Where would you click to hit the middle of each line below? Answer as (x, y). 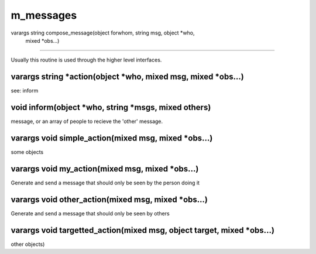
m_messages (44, 15)
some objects (27, 152)
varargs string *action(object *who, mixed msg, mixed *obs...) (127, 77)
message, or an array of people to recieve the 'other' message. (87, 121)
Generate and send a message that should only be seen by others (90, 213)
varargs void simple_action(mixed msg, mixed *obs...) (112, 138)
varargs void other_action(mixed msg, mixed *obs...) (109, 199)
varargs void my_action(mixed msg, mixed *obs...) (105, 169)
